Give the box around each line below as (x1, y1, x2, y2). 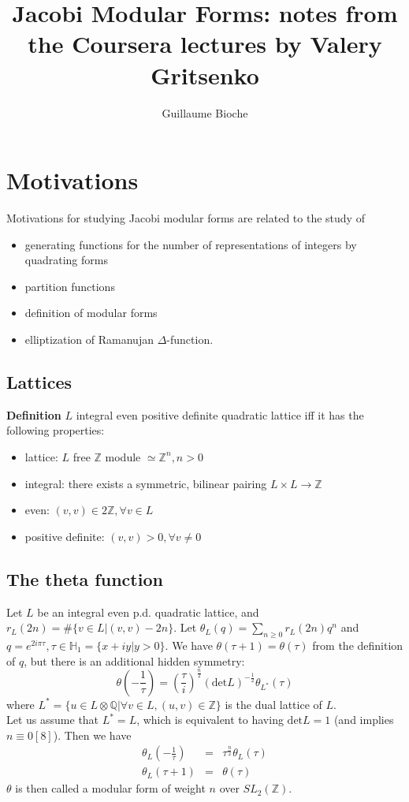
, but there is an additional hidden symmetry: (24, 652, 245, 669)
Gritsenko (151, 58, 259, 91)
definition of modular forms (24, 304, 158, 321)
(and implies (333, 711, 394, 728)
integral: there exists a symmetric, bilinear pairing (24, 475, 267, 491)
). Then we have (53, 726, 132, 743)
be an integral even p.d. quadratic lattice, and (37, 603, 259, 620)
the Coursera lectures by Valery (28, 28, 382, 60)
